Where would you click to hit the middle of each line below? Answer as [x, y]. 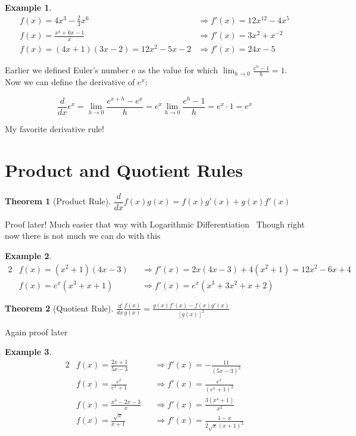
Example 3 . [28, 352]
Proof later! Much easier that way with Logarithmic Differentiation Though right [155, 224]
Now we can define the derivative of [70, 82]
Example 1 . [28, 7]
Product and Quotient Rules [124, 169]
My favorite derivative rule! [54, 128]
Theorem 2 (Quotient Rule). [59, 308]
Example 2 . [28, 255]
